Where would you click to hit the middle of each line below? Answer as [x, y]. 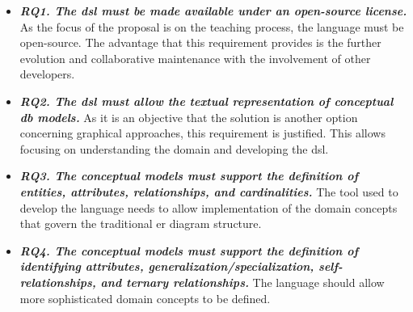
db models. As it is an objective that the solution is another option [189, 117]
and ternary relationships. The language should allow [242, 282]
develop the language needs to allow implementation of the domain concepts [209, 207]
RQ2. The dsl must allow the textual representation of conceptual [206, 101]
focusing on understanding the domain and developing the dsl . [174, 148]
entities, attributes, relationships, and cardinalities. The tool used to [209, 191]
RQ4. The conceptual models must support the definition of [189, 250]
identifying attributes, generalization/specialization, [167, 266]
